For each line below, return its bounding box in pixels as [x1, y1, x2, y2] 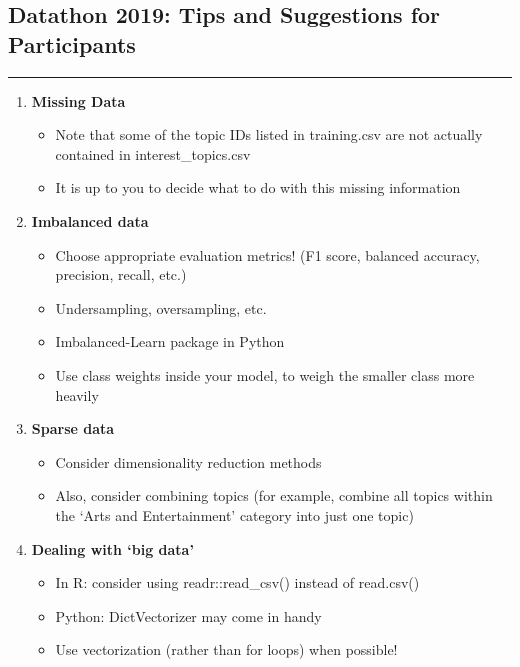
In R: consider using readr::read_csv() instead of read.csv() [55, 572, 420, 593]
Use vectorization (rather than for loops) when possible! [55, 639, 398, 660]
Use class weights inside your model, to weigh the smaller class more [55, 364, 475, 385]
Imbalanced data [31, 210, 149, 231]
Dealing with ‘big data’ [31, 538, 194, 559]
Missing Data [31, 90, 126, 111]
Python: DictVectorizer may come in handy [55, 605, 322, 626]
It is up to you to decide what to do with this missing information [55, 177, 461, 198]
